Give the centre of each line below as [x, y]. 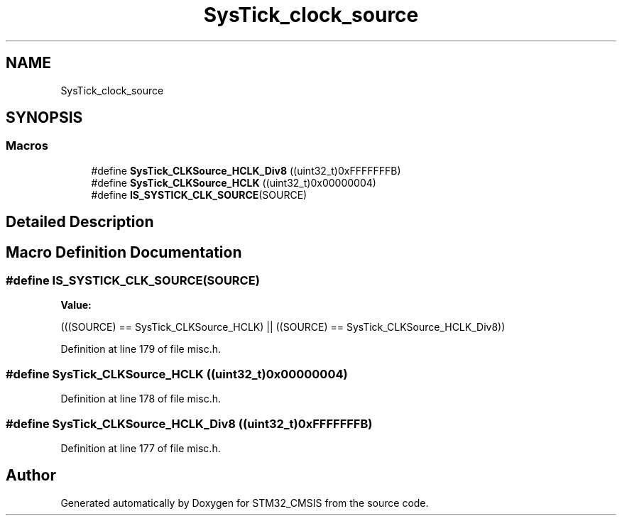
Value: [76, 305]
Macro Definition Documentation [124, 252]
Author [31, 476]
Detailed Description [80, 222]
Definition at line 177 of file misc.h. [141, 448]
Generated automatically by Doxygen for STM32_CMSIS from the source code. [245, 503]
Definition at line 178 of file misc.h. [141, 399]
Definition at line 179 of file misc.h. [141, 349]
